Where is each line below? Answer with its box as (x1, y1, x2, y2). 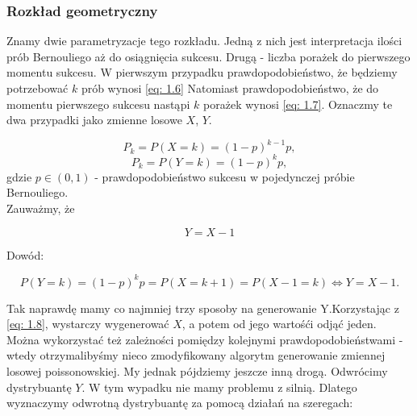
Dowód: (6, 246, 44, 263)
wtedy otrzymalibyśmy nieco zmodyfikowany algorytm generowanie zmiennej (6, 347, 386, 364)
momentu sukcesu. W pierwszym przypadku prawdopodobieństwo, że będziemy (6, 64, 398, 81)
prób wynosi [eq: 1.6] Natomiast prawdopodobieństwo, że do (81, 80, 379, 96)
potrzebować (6, 80, 69, 96)
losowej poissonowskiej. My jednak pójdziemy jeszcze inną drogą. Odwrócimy (6, 363, 388, 380)
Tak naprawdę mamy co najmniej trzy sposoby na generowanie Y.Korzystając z (6, 299, 399, 316)
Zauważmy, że (6, 199, 75, 216)
